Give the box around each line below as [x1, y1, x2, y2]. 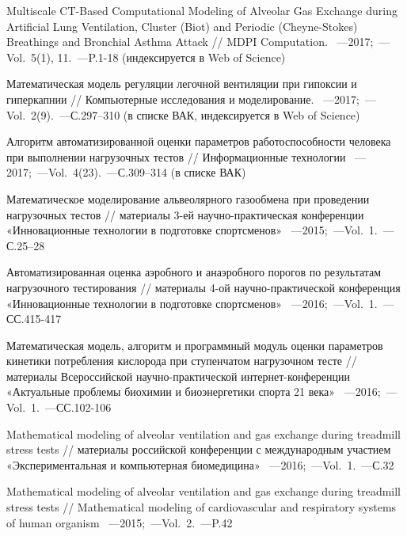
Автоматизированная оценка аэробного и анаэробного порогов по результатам [6, 264, 382, 280]
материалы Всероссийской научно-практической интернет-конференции [6, 367, 351, 384]
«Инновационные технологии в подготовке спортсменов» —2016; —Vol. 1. [6, 295, 378, 311]
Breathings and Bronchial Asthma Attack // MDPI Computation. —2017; [6, 33, 374, 50]
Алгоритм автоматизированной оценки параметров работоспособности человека [6, 133, 391, 150]
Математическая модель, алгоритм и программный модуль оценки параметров [6, 336, 383, 353]
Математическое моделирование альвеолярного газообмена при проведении [6, 190, 370, 207]
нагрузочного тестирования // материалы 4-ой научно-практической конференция [6, 279, 401, 295]
